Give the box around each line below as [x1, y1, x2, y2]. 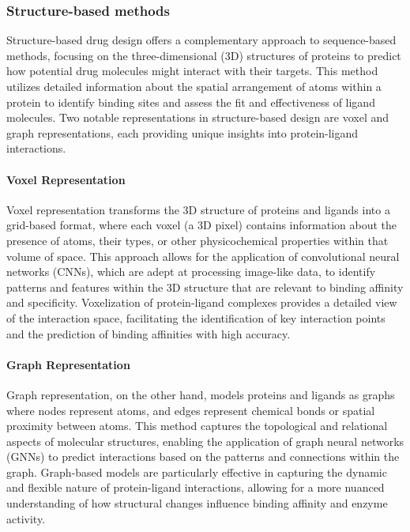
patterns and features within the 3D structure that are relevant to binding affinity [6, 278, 404, 295]
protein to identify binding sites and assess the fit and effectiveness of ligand [6, 93, 375, 110]
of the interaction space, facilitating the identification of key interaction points [6, 309, 386, 326]
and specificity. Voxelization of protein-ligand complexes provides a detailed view [6, 294, 397, 311]
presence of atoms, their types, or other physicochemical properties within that [6, 232, 389, 248]
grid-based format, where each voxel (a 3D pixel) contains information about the [6, 217, 397, 233]
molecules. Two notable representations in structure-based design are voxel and [6, 109, 389, 126]
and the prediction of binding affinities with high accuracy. [6, 325, 291, 341]
